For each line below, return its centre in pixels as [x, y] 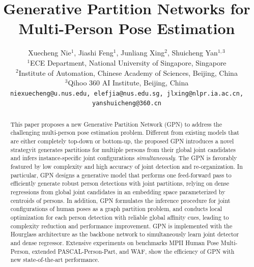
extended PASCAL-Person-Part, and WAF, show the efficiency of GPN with [133, 251]
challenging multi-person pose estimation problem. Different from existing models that [125, 132]
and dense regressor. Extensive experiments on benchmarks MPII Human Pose [115, 242]
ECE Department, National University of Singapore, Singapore [128, 62]
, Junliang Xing [140, 53]
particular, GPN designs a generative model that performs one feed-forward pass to [121, 175]
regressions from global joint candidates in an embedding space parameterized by [118, 192]
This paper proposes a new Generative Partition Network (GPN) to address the [116, 124]
